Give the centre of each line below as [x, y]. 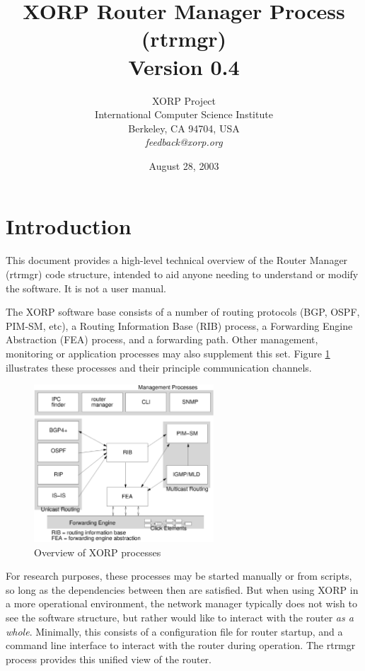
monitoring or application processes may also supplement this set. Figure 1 [168, 353]
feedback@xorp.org [184, 142]
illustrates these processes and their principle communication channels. [159, 367]
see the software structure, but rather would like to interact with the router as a [180, 617]
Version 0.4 [184, 66]
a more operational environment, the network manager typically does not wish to [181, 603]
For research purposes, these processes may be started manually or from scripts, [179, 576]
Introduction [69, 226]
